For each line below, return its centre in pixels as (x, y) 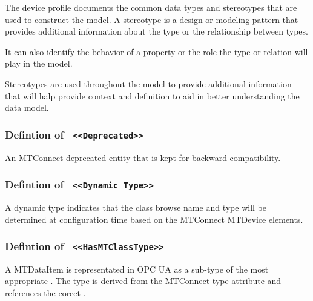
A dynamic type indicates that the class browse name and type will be (136, 207)
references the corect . (45, 293)
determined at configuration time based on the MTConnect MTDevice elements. (154, 219)
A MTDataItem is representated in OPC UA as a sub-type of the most (137, 269)
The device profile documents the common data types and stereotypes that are (151, 7)
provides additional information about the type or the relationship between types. (156, 31)
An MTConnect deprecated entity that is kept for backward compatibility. (143, 157)
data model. (27, 107)
